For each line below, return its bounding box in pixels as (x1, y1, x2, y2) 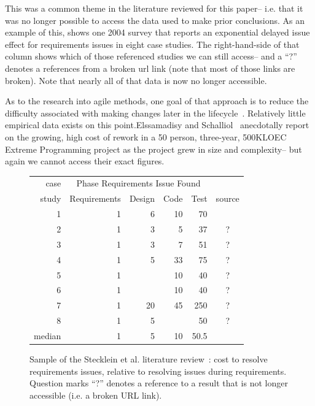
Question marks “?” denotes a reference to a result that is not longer (29, 377, 288, 389)
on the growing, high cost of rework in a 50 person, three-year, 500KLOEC (5, 130, 287, 143)
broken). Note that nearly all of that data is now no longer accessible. (5, 74, 267, 86)
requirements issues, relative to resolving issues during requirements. (29, 364, 287, 377)
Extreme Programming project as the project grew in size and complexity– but (5, 142, 302, 155)
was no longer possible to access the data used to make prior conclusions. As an (5, 13, 305, 26)
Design (129, 192, 155, 205)
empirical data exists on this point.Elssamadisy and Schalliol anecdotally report (5, 118, 309, 131)
